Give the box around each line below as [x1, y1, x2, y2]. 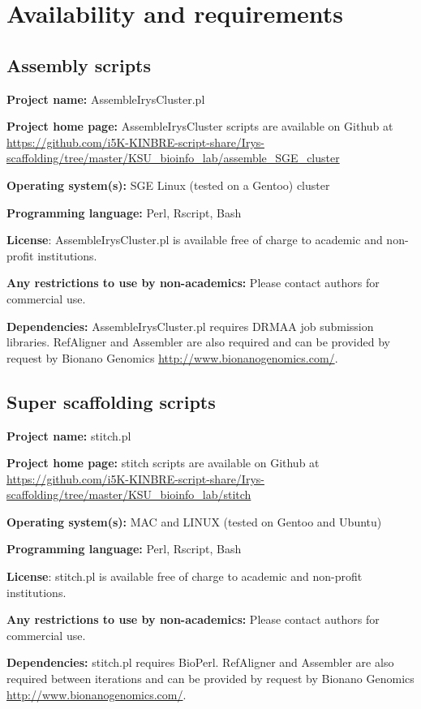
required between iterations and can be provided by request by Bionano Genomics [6, 670, 415, 687]
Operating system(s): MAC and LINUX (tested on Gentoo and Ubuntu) [6, 513, 382, 530]
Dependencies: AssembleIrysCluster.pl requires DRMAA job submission [6, 317, 374, 334]
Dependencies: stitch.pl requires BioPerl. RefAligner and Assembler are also [6, 654, 394, 671]
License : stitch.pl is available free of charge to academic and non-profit [6, 568, 363, 585]
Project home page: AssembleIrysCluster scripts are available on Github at [6, 118, 393, 135]
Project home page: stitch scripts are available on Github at [6, 454, 320, 471]
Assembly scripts [6, 52, 151, 77]
